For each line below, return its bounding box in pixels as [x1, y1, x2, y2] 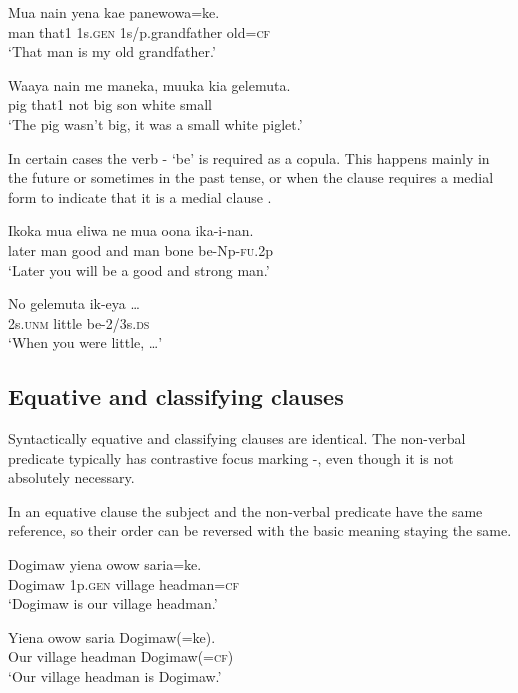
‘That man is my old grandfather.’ [8, 41, 216, 62]
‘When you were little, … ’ [8, 332, 163, 353]
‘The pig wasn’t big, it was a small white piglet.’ [8, 113, 303, 134]
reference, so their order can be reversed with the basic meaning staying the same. [8, 520, 512, 541]
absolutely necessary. [8, 467, 135, 488]
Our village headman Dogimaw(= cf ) [8, 646, 234, 667]
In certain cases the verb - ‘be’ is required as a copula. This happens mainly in [8, 147, 490, 168]
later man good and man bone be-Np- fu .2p [8, 239, 273, 260]
